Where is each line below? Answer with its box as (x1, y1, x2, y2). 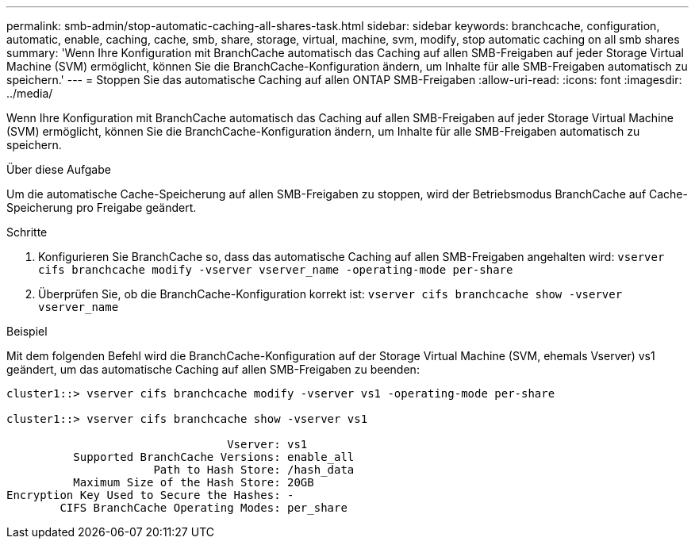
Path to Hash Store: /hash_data (153, 463, 355, 476)
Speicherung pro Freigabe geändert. (6, 201, 197, 214)
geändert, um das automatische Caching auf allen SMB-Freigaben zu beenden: (6, 363, 420, 376)
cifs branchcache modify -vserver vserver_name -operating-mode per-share (38, 263, 513, 276)
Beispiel (6, 324, 48, 338)
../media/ (6, 86, 53, 100)
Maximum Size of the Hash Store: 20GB (73, 476, 314, 489)
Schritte (6, 225, 48, 239)
